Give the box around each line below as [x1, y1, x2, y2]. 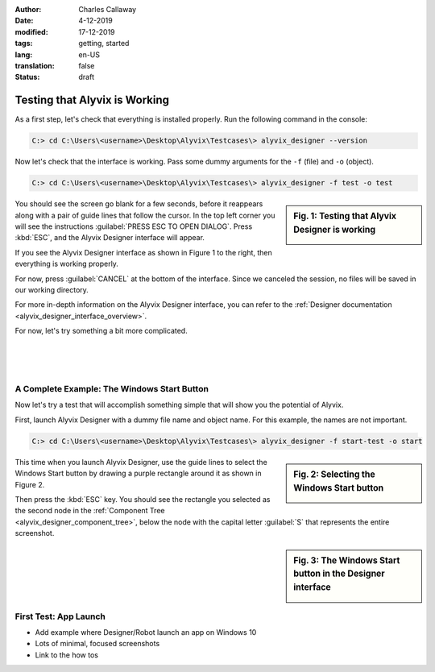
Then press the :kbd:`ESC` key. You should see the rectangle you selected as [14, 494, 271, 504]
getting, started [78, 39, 130, 48]
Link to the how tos [35, 649, 98, 660]
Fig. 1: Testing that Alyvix [293, 210, 397, 222]
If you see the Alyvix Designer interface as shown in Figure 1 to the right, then [14, 247, 273, 257]
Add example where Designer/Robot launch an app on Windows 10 [35, 627, 257, 637]
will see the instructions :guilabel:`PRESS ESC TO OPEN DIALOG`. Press [14, 222, 253, 231]
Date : [14, 16, 34, 26]
